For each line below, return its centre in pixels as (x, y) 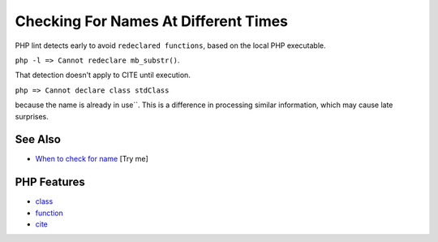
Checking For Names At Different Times (151, 21)
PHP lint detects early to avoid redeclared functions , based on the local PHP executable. (170, 45)
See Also (38, 139)
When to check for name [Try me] (92, 159)
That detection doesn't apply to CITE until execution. (103, 75)
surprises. (32, 116)
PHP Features (50, 182)
